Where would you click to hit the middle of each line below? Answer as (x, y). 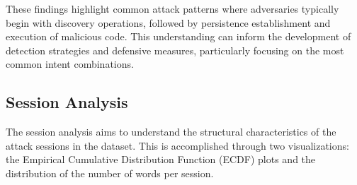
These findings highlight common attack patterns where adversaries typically (172, 8)
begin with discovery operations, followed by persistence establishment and (168, 22)
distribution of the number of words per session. (110, 173)
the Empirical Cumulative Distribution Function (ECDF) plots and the (161, 159)
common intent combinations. (70, 64)
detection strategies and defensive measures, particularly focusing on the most (175, 50)
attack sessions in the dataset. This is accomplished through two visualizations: (177, 145)
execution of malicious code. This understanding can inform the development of (178, 36)
